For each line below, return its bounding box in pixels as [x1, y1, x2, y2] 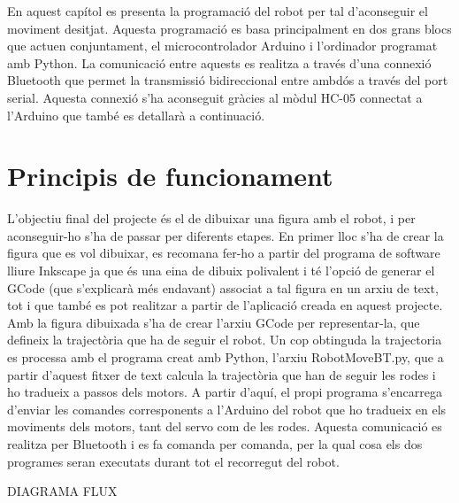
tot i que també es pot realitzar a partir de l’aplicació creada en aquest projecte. [7, 296, 443, 314]
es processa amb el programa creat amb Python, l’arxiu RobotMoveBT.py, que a [7, 348, 444, 367]
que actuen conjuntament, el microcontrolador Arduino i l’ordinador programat [7, 36, 438, 55]
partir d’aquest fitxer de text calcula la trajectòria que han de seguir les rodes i [7, 365, 436, 383]
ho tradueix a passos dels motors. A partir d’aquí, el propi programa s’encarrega [7, 383, 442, 401]
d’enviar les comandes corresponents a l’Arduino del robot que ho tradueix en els [7, 399, 447, 418]
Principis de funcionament [7, 158, 333, 194]
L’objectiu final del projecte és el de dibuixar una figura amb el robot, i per [7, 209, 416, 228]
